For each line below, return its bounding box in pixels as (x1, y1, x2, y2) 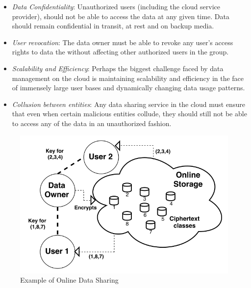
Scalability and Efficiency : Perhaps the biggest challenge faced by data (12, 63, 224, 73)
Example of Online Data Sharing (20, 275, 119, 285)
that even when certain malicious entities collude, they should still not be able (12, 108, 247, 119)
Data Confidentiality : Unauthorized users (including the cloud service (12, 1, 220, 11)
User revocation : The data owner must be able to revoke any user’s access (12, 37, 233, 47)
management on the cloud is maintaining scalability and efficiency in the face (12, 73, 244, 83)
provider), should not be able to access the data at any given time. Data (12, 11, 229, 21)
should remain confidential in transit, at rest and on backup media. (12, 21, 214, 31)
